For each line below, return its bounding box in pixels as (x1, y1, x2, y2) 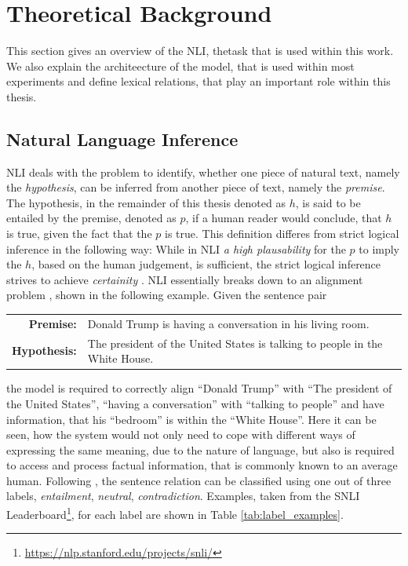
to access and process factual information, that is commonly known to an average (6, 457, 398, 473)
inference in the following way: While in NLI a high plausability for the (6, 240, 346, 257)
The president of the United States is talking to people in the (87, 334, 383, 351)
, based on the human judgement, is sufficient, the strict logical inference (31, 256, 381, 272)
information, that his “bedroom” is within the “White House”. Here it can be (6, 411, 377, 427)
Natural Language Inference (6, 126, 239, 151)
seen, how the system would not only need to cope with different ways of (6, 426, 355, 443)
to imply (359, 240, 400, 257)
